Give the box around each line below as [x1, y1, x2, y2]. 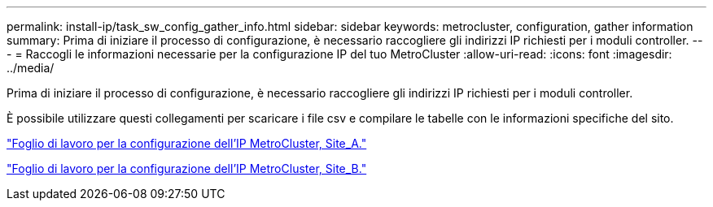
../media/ [7, 61, 55, 75]
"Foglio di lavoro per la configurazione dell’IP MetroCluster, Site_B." [7, 162, 367, 175]
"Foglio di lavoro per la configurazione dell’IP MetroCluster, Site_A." [7, 136, 367, 150]
